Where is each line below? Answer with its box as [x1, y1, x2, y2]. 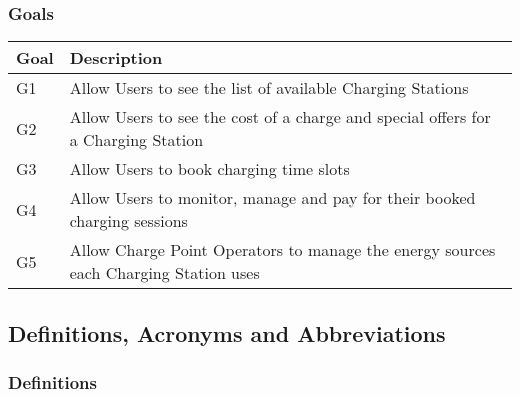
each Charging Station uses [69, 261, 260, 285]
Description [69, 46, 163, 70]
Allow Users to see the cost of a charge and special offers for [69, 105, 491, 129]
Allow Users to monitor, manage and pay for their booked [69, 186, 476, 210]
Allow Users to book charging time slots [69, 157, 350, 181]
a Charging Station [69, 128, 204, 152]
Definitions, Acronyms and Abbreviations [8, 317, 446, 348]
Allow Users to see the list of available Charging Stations [69, 76, 469, 100]
